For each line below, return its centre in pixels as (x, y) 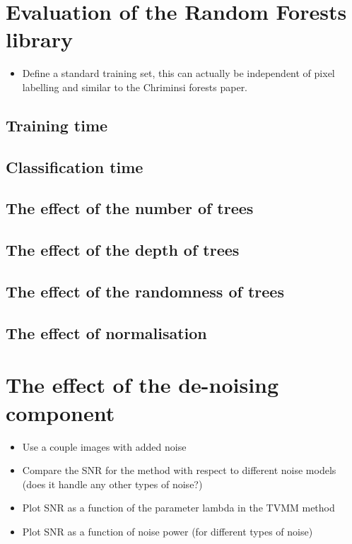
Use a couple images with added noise (104, 446)
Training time (57, 125)
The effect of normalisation (106, 332)
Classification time (75, 166)
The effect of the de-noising (142, 385)
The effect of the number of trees (130, 208)
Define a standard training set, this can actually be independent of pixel (178, 73)
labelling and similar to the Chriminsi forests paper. (135, 87)
